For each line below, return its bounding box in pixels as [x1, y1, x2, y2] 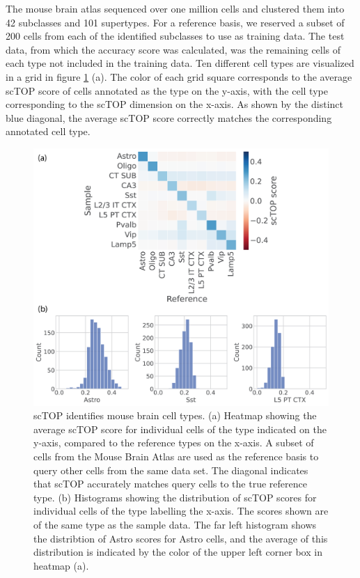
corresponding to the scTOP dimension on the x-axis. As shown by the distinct [6, 97, 343, 111]
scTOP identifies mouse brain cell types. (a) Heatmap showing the [33, 408, 317, 423]
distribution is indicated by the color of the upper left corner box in [33, 545, 322, 559]
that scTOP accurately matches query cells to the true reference [33, 476, 307, 491]
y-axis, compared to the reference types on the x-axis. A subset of [33, 435, 314, 450]
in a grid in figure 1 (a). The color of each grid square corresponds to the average [6, 69, 352, 84]
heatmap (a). [33, 558, 89, 572]
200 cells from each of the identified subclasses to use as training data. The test [6, 29, 345, 43]
